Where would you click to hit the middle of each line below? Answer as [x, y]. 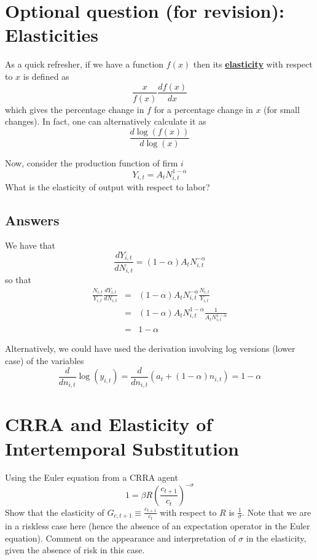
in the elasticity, [276, 538]
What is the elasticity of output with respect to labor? [108, 186]
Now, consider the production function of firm [92, 162]
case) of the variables [45, 361]
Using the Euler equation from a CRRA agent [92, 477]
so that [18, 279]
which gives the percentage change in [75, 109]
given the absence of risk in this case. [75, 550]
